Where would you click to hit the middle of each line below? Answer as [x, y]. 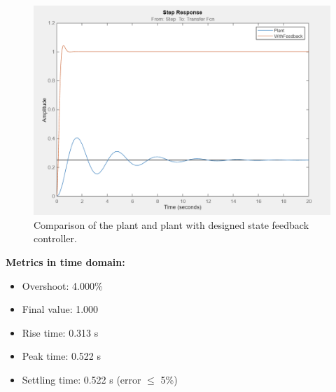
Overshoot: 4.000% [62, 285]
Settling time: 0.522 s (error [82, 380]
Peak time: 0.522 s [62, 356]
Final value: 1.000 [60, 309]
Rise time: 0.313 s [60, 332]
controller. [55, 238]
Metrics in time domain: [65, 262]
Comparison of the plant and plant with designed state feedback [171, 224]
